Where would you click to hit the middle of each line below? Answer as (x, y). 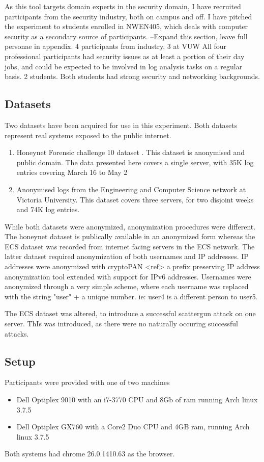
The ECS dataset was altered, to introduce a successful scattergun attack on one (130, 313)
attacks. (17, 333)
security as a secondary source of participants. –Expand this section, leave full (126, 36)
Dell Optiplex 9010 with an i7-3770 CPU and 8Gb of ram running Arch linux (137, 400)
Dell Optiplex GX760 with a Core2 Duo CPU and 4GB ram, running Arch (133, 427)
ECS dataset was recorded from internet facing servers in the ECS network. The (130, 246)
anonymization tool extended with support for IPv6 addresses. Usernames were (128, 276)
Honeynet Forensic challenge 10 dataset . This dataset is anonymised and (131, 152)
